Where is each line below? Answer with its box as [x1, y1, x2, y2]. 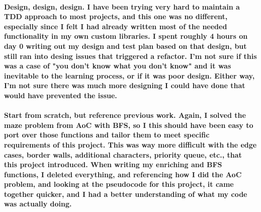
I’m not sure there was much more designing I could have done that [4, 80, 245, 91]
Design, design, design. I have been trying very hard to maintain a [4, 1, 240, 12]
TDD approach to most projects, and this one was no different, [4, 11, 228, 22]
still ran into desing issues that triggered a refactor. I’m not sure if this [4, 50, 257, 61]
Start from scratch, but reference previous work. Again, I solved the [4, 110, 246, 120]
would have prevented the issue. [4, 90, 117, 100]
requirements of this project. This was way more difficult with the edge [4, 139, 257, 150]
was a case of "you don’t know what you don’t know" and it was [4, 60, 231, 71]
